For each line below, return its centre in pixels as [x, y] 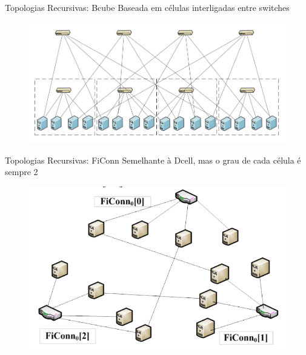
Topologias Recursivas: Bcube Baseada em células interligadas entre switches [147, 7]
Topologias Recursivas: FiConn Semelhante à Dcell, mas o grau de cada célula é [153, 160]
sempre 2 [22, 172]
